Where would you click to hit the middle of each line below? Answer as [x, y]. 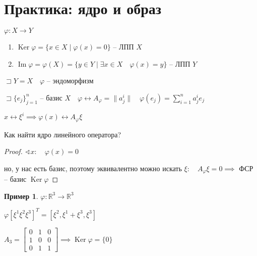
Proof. [13, 151]
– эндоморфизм [70, 81]
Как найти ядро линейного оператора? [63, 134]
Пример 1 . [21, 196]
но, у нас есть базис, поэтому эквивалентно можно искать [93, 168]
